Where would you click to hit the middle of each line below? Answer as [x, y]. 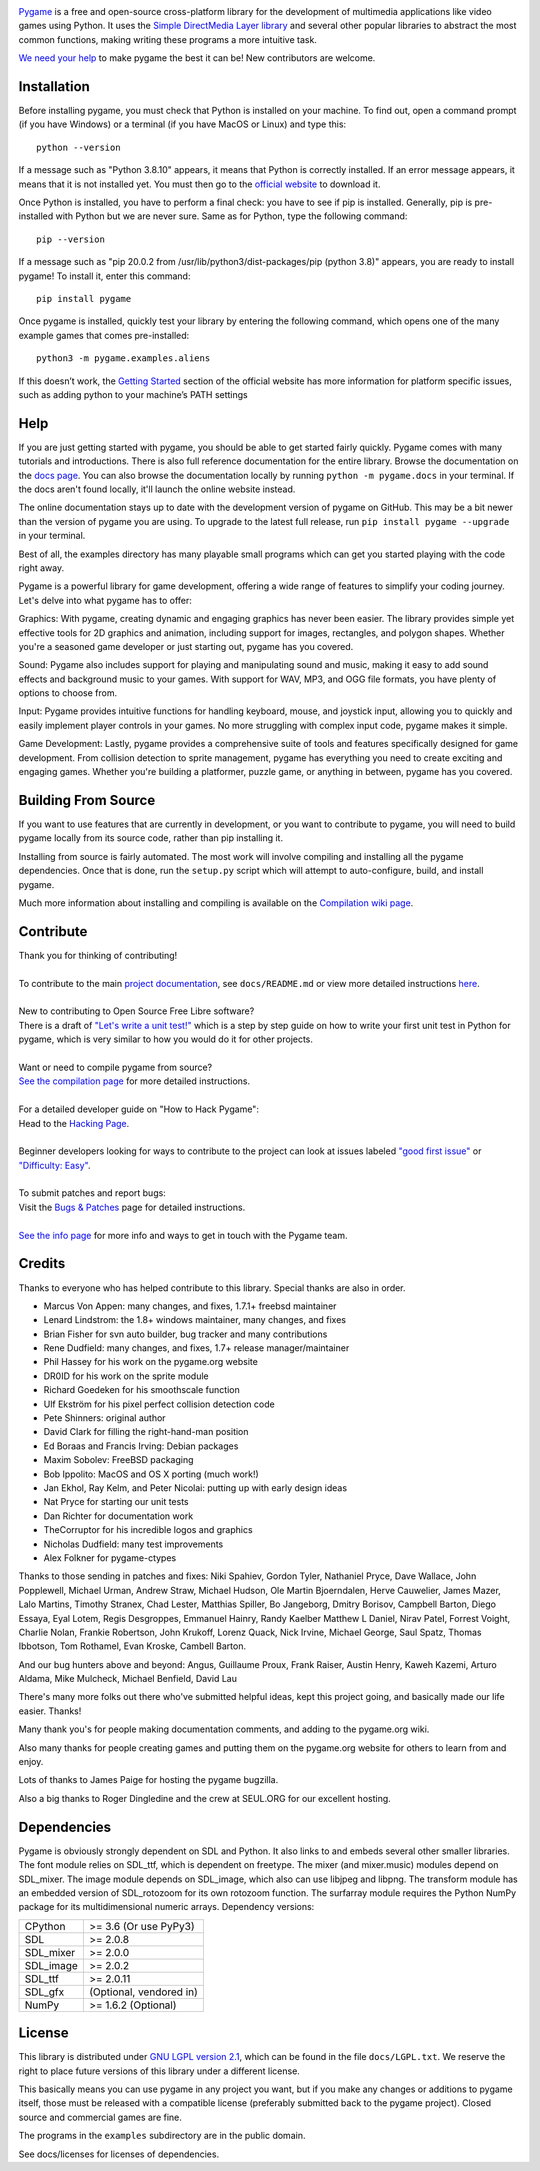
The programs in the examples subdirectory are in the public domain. [162, 2136]
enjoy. [31, 1762]
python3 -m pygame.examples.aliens [123, 358]
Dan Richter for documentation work [118, 1516]
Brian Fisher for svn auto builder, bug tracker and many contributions [185, 1334]
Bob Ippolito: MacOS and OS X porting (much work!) [151, 1474]
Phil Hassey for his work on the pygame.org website [151, 1362]
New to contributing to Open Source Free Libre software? [136, 1011]
